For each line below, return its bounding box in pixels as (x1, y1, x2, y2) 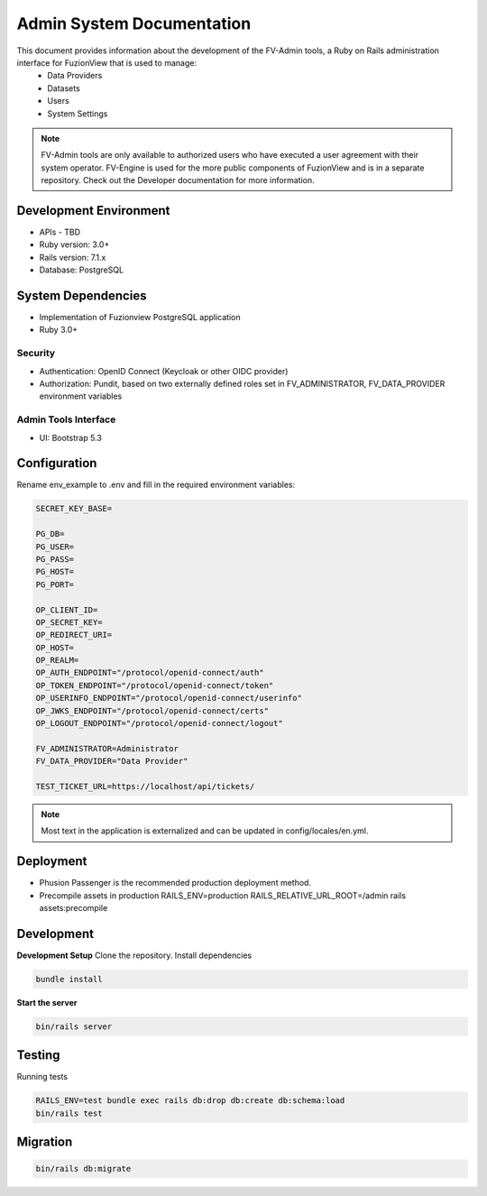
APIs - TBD (39, 226, 81, 237)
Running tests (16, 1072, 68, 1082)
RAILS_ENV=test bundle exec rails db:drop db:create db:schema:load (35, 1096, 345, 1106)
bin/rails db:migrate (35, 1164, 132, 1174)
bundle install (35, 974, 103, 984)
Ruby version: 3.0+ (39, 239, 110, 250)
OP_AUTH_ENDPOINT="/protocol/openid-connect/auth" (35, 667, 265, 678)
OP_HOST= (35, 642, 75, 653)
